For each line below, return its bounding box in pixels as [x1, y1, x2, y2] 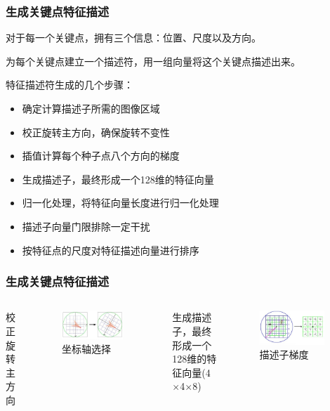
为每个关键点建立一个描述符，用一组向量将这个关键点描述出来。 [6, 53, 301, 68]
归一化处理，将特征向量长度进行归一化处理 [22, 195, 219, 210]
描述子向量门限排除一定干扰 [22, 218, 150, 233]
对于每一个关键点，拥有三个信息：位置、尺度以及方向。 [6, 30, 261, 45]
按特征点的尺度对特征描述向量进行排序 [22, 242, 199, 257]
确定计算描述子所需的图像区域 [22, 101, 160, 115]
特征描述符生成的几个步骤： [6, 77, 133, 92]
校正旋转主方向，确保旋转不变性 [22, 124, 170, 139]
